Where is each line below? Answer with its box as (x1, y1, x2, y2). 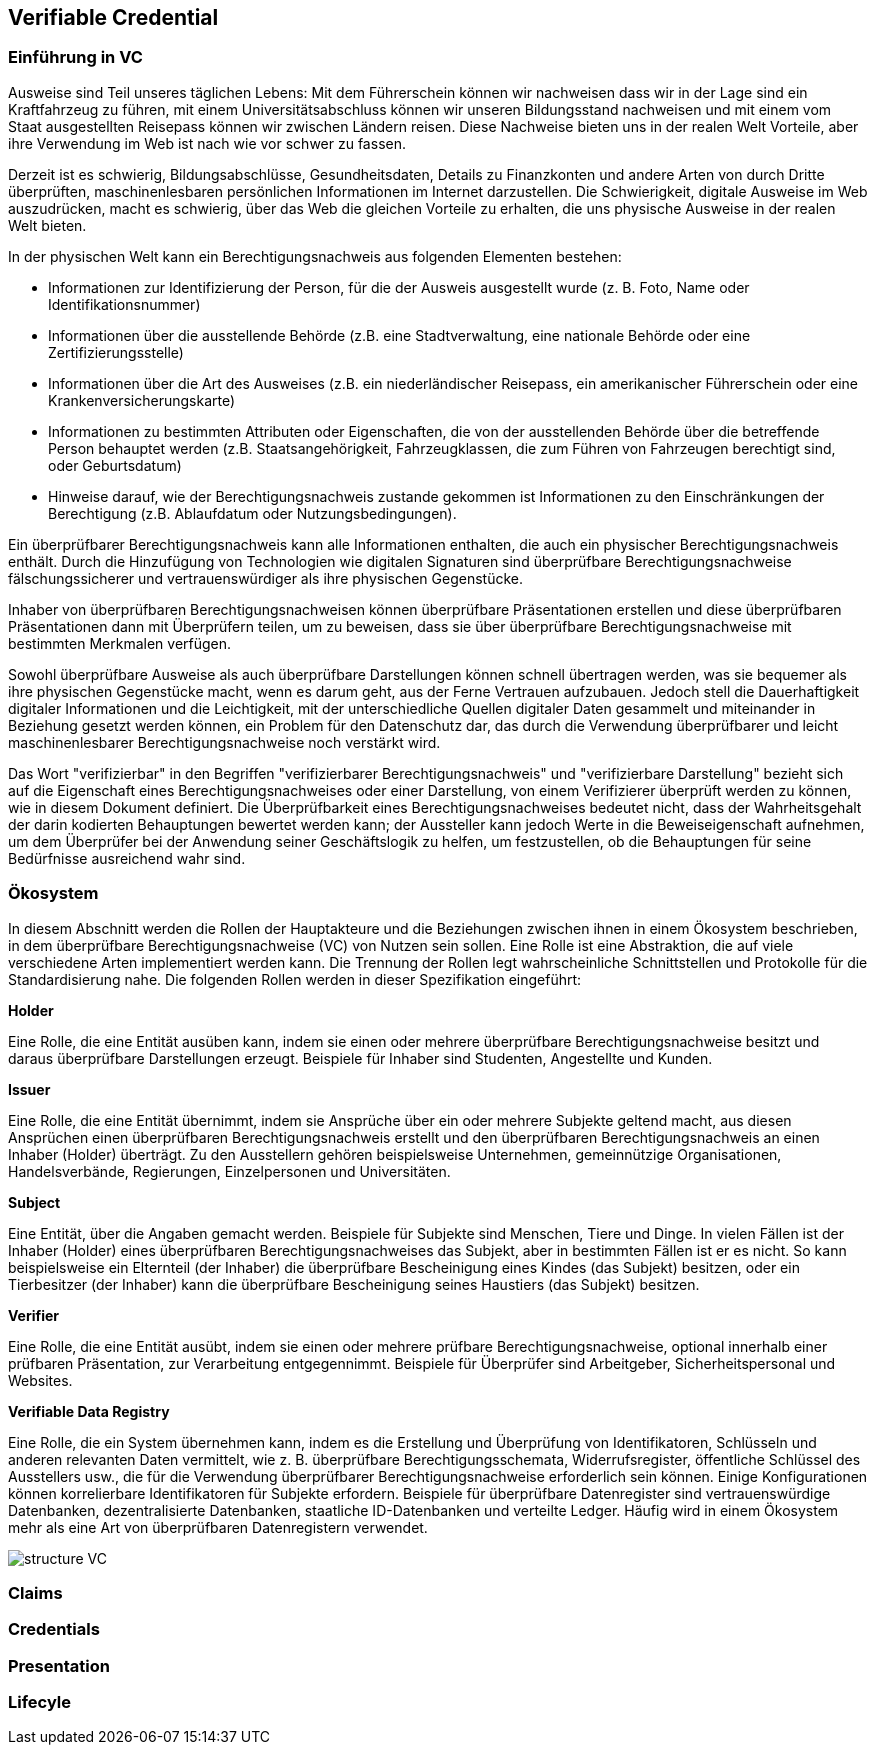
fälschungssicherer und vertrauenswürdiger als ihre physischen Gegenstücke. (8, 569, 523, 587)
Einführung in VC (8, 47, 143, 68)
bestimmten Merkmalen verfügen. (8, 634, 232, 652)
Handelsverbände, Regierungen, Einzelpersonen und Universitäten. (8, 1162, 451, 1180)
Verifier (8, 1306, 60, 1324)
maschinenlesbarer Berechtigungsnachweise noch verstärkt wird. (8, 733, 441, 751)
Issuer (8, 1080, 51, 1098)
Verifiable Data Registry (8, 1402, 170, 1420)
